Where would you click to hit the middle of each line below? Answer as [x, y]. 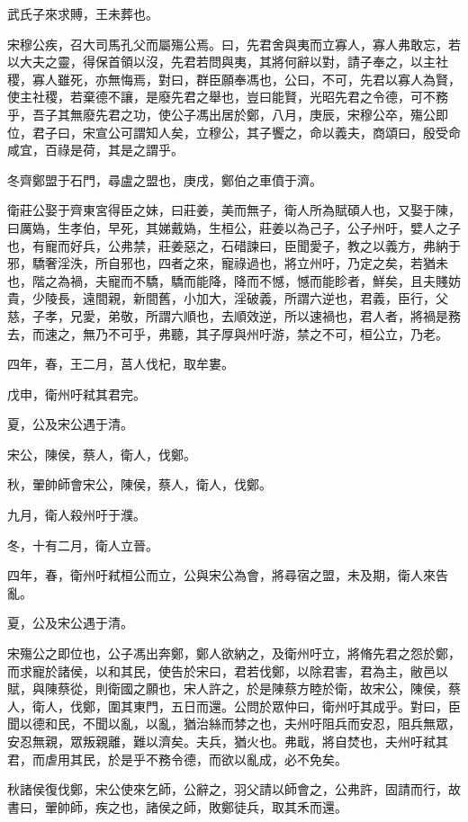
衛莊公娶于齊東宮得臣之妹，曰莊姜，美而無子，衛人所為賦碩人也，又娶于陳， [234, 210]
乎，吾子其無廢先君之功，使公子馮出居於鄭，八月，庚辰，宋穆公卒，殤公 [221, 114]
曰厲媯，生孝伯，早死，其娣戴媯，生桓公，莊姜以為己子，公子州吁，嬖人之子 [234, 227]
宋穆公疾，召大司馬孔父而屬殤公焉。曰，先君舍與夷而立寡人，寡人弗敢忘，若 [234, 44]
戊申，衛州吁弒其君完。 [76, 393]
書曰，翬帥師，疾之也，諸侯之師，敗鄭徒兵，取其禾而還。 [177, 806]
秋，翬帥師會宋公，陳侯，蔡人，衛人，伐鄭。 [139, 484]
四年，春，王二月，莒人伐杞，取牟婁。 [121, 364]
